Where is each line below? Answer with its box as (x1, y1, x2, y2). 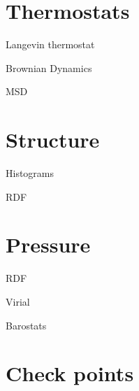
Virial (6, 294, 30, 308)
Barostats (6, 318, 47, 332)
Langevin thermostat (6, 37, 95, 52)
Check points (6, 359, 134, 388)
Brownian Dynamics (6, 60, 92, 75)
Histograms (6, 166, 54, 180)
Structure (6, 125, 100, 154)
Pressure (6, 230, 91, 259)
